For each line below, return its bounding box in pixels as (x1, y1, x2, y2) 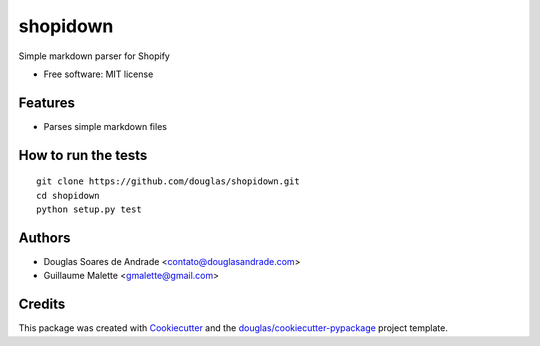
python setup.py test (36, 204, 142, 215)
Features (18, 94, 75, 111)
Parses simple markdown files (43, 120, 167, 132)
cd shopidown (36, 190, 100, 201)
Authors (18, 229, 71, 246)
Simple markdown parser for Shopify (18, 50, 170, 62)
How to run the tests (18, 146, 148, 164)
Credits (18, 296, 66, 313)
